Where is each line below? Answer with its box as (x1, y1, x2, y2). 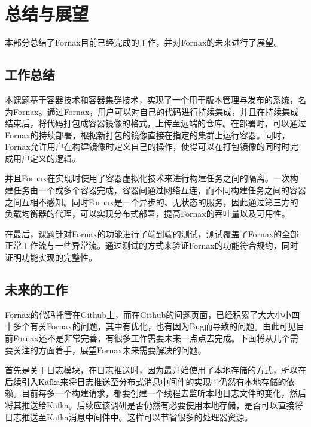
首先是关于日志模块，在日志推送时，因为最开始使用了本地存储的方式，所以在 (5, 364, 306, 376)
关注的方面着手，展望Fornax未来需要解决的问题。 (13, 343, 206, 356)
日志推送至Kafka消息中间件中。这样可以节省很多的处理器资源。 (5, 410, 253, 423)
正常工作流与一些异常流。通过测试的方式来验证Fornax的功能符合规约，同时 (5, 239, 298, 252)
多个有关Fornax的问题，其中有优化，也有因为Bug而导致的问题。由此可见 (13, 320, 297, 332)
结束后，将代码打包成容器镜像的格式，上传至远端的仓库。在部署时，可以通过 (5, 117, 306, 129)
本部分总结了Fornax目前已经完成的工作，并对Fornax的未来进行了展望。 (5, 36, 282, 49)
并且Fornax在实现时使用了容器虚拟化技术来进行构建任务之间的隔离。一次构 (5, 172, 298, 184)
